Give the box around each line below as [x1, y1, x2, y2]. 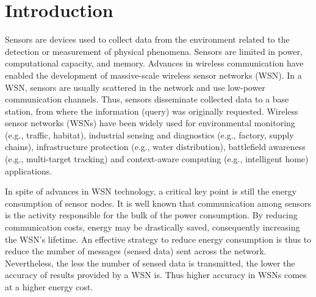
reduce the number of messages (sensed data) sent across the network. [5, 245, 267, 257]
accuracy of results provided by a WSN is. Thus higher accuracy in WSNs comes [5, 268, 307, 281]
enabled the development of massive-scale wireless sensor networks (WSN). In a [5, 68, 302, 81]
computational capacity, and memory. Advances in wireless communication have [5, 57, 304, 70]
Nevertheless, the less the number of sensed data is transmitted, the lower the [5, 256, 295, 269]
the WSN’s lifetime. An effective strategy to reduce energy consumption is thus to [5, 232, 312, 245]
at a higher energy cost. [5, 281, 93, 293]
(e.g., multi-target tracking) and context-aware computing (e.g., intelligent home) [5, 152, 309, 165]
